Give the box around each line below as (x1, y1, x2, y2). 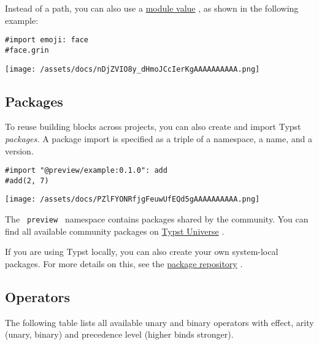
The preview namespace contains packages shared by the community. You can (5, 213, 309, 226)
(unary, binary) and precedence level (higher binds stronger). (5, 328, 234, 341)
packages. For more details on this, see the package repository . (5, 257, 243, 270)
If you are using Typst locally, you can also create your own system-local (5, 245, 279, 258)
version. (5, 144, 34, 157)
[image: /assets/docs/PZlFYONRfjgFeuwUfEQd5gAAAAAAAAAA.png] (5, 195, 260, 204)
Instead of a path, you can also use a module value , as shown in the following (5, 2, 299, 14)
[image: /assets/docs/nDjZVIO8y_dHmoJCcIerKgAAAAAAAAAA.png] (5, 64, 260, 74)
